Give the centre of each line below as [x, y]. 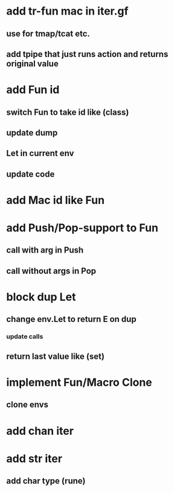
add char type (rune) [46, 481]
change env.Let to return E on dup [72, 319]
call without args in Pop [51, 271]
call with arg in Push [45, 250]
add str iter [34, 458]
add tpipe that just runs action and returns [87, 54]
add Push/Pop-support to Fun [82, 228]
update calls [25, 337]
